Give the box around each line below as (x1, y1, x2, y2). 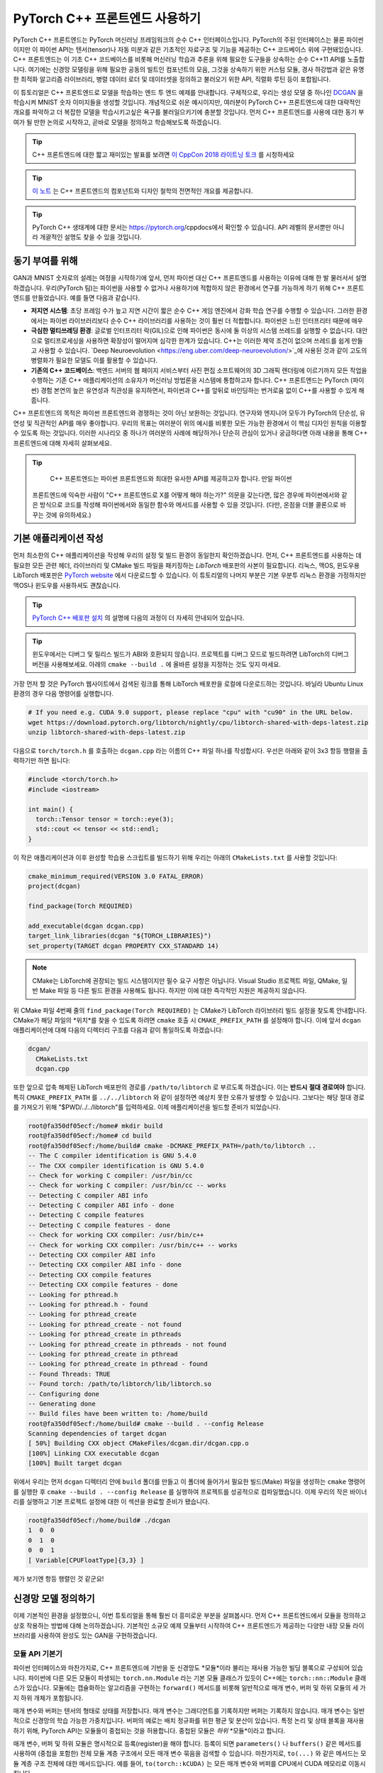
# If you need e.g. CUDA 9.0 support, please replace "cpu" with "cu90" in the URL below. (28, 708, 354, 716)
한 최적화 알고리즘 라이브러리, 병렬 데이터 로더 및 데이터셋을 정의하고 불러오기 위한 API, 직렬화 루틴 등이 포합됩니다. (13, 75, 331, 84)
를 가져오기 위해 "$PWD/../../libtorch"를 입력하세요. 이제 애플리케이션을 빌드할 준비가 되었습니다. (13, 1103, 281, 1111)
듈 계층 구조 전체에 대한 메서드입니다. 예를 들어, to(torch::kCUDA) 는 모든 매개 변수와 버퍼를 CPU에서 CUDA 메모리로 (13, 1759, 348, 1767)
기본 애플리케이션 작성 (13, 533, 104, 545)
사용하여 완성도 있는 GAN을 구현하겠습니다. (38, 1631, 157, 1640)
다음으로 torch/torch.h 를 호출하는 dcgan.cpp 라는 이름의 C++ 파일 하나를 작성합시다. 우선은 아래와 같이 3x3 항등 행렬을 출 (13, 747, 368, 755)
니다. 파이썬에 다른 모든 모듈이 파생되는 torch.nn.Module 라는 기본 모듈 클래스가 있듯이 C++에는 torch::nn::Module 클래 (13, 1674, 367, 1682)
